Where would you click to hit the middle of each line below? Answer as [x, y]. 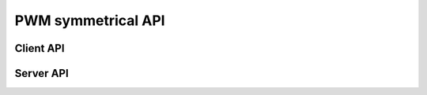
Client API [40, 48]
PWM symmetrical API [90, 20]
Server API [42, 73]
